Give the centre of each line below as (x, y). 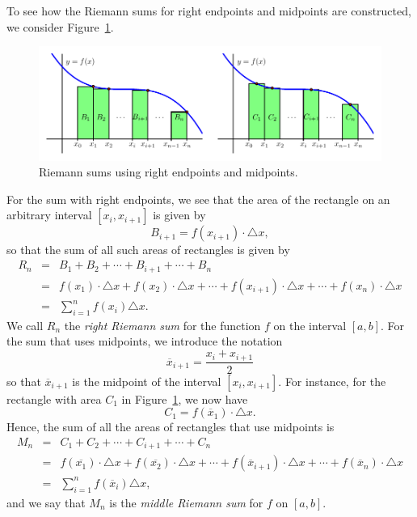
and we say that (46, 502)
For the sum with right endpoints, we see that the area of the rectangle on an (198, 199)
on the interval (310, 325)
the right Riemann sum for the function (162, 325)
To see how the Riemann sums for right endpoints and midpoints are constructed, (209, 11)
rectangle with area (54, 398)
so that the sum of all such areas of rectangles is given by (148, 250)
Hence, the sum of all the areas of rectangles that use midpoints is (171, 427)
